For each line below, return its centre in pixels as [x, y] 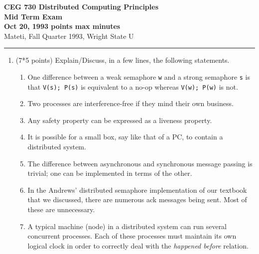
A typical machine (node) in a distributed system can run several [127, 226]
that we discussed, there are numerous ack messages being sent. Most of [137, 199]
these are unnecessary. [61, 209]
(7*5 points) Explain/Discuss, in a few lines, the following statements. [123, 60]
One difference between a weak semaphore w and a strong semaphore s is [139, 76]
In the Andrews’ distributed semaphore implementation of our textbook [137, 190]
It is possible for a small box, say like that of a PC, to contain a [125, 137]
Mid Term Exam [33, 16]
